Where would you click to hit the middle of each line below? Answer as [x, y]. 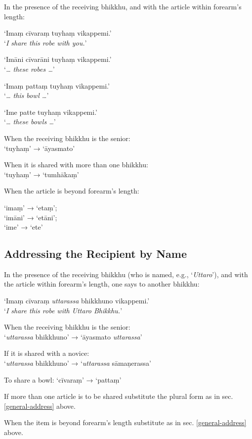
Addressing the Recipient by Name [95, 254]
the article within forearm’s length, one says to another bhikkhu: [102, 284]
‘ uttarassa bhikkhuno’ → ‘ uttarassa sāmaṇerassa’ [78, 363]
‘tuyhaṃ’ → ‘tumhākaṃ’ [42, 174]
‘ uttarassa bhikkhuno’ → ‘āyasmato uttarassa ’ [73, 336]
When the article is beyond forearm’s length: [72, 191]
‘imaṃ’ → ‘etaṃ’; [31, 207]
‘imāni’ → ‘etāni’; [31, 217]
